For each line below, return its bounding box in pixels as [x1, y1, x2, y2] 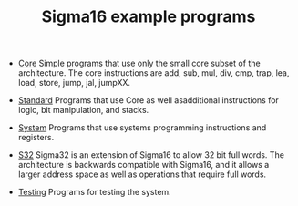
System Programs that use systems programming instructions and [17, 122, 267, 133]
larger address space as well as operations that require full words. [17, 169, 267, 180]
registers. [17, 132, 55, 143]
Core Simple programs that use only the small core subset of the [17, 57, 262, 69]
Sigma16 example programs [41, 6, 256, 27]
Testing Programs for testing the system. [17, 187, 171, 198]
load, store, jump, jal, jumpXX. [17, 77, 130, 88]
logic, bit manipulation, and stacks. [17, 105, 149, 116]
